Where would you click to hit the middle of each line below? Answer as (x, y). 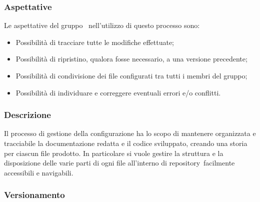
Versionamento (34, 195)
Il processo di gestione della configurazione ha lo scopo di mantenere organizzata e (130, 133)
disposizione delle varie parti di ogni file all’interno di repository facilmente (119, 163)
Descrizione (27, 115)
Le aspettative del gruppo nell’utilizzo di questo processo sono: (102, 25)
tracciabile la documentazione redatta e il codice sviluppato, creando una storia (126, 143)
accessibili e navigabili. (39, 172)
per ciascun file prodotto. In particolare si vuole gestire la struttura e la (114, 153)
